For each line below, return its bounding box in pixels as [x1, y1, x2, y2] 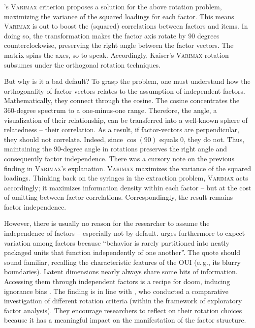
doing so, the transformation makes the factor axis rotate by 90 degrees [4, 30, 220, 40]
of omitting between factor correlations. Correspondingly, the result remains [4, 192, 233, 202]
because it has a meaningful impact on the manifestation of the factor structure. [4, 315, 246, 325]
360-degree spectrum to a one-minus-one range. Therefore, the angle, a [4, 105, 217, 115]
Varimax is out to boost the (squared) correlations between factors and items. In [4, 21, 248, 31]
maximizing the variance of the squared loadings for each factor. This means [4, 11, 234, 21]
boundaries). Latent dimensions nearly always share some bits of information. [4, 266, 238, 277]
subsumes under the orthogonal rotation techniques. [4, 59, 160, 70]
